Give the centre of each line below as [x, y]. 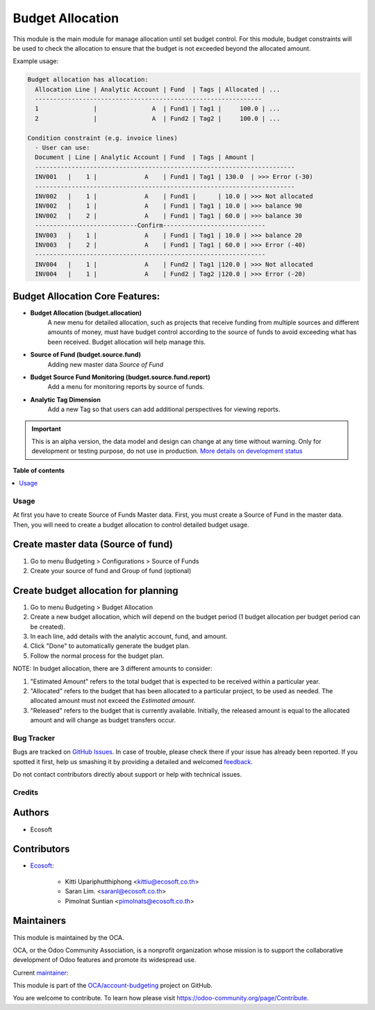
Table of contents [39, 470]
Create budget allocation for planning [95, 590]
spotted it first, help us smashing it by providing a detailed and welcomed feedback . [133, 761]
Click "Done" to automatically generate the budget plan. [110, 646]
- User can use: [62, 148]
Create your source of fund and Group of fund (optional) [111, 570]
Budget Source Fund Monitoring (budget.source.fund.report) [120, 377]
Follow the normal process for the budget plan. [97, 656]
